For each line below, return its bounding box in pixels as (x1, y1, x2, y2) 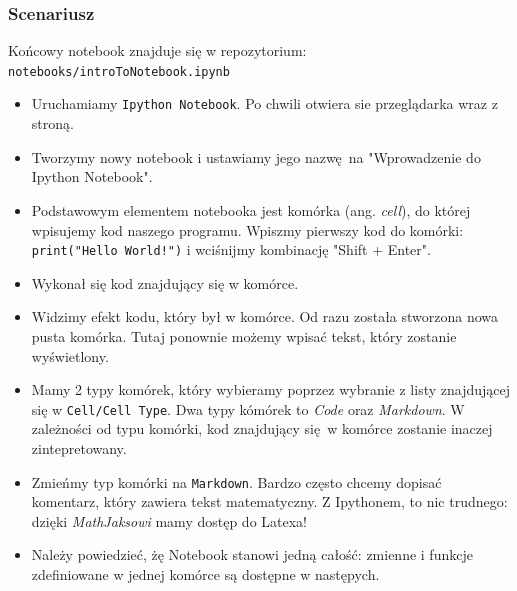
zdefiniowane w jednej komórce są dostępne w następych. (31, 564, 380, 584)
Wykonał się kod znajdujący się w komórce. (31, 272, 299, 293)
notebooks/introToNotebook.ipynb (8, 64, 230, 79)
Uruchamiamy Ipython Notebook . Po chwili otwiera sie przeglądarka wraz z (31, 93, 498, 114)
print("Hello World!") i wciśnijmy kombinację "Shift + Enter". (31, 239, 431, 260)
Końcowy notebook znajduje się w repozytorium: (8, 40, 307, 61)
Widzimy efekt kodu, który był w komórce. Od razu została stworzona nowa (31, 306, 499, 327)
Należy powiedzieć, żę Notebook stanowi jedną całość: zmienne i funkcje (31, 544, 473, 565)
